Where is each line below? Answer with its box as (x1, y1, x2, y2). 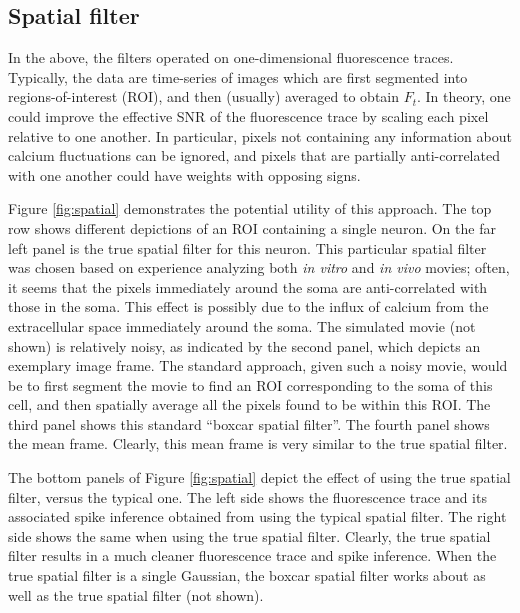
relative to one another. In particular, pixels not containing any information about (8, 125, 512, 146)
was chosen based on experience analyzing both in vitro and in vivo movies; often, (8, 257, 510, 278)
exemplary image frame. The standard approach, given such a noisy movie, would (8, 355, 508, 376)
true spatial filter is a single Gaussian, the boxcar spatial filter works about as (8, 565, 486, 586)
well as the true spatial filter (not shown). (8, 584, 264, 605)
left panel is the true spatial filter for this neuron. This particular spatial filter (8, 237, 487, 258)
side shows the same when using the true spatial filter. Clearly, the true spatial (8, 525, 491, 546)
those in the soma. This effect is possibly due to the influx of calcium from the (8, 296, 489, 317)
